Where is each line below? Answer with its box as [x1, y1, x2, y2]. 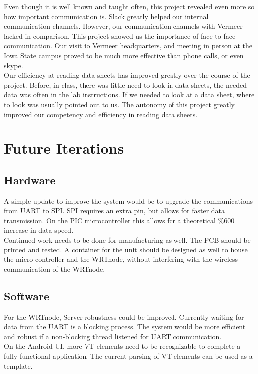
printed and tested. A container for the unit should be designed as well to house [4, 244, 248, 254]
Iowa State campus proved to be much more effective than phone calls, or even [4, 50, 244, 60]
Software [4, 288, 50, 303]
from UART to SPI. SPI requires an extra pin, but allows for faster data [4, 205, 225, 216]
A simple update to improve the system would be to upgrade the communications [4, 195, 253, 206]
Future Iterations [4, 138, 124, 158]
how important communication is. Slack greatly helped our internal [4, 11, 209, 21]
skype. [4, 60, 23, 70]
